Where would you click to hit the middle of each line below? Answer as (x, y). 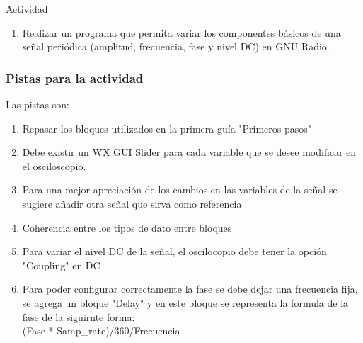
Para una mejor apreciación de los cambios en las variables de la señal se (180, 190)
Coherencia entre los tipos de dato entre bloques (127, 227)
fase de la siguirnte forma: (79, 316)
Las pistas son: (38, 104)
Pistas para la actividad (75, 78)
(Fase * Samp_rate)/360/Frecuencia (101, 331)
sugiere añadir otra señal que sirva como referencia (132, 203)
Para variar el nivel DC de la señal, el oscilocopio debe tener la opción (174, 251)
